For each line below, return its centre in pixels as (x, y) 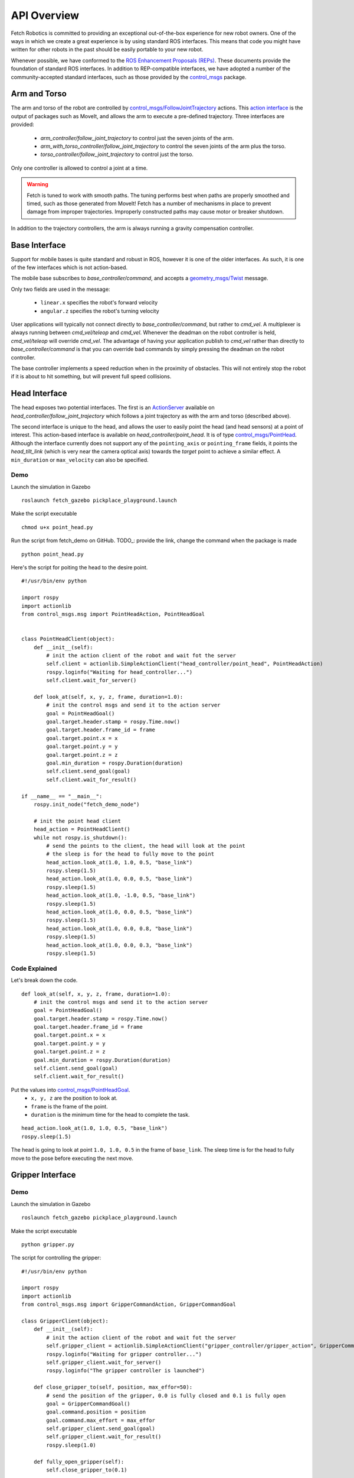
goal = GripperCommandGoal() (88, 1404)
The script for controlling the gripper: (56, 1258)
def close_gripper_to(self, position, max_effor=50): (113, 1387)
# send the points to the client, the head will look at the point (146, 846)
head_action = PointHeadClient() (82, 829)
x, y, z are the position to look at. (74, 1098)
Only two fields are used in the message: (60, 289)
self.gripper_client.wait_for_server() (104, 1362)
